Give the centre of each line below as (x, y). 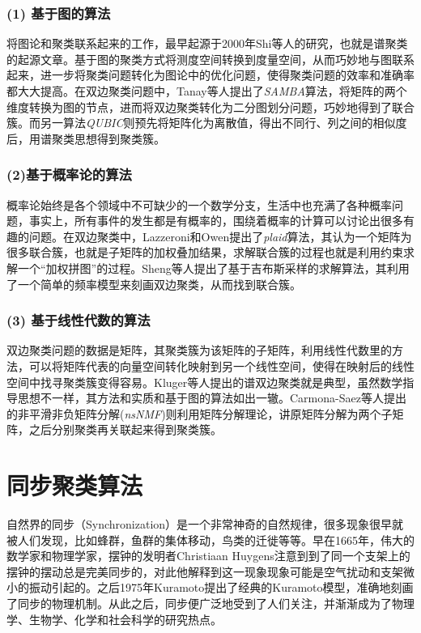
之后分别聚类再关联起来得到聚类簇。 (125, 429)
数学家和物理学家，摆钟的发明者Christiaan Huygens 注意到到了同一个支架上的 (208, 556)
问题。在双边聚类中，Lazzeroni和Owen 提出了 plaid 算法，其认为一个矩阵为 (220, 236)
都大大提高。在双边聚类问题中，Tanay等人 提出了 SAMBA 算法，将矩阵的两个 (207, 91)
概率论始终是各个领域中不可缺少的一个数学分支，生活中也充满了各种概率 (199, 204)
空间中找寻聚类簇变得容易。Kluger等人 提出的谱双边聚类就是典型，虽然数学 (205, 382)
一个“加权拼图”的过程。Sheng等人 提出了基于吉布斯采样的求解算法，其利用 (213, 268)
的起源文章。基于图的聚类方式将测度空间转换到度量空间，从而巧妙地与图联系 (210, 59)
